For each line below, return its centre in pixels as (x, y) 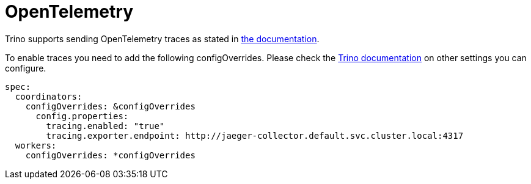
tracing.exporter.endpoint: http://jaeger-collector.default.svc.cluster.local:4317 (255, 135)
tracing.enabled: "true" (105, 126)
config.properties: (82, 116)
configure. (26, 68)
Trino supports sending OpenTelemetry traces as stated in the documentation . (162, 39)
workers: (36, 145)
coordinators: (49, 96)
